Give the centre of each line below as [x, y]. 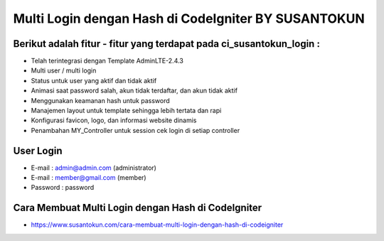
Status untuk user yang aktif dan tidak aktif [94, 80]
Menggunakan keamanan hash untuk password [100, 100]
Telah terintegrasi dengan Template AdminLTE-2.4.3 [107, 61]
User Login [38, 150]
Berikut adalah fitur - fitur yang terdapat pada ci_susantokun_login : [166, 44]
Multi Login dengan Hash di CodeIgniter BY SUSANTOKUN [189, 18]
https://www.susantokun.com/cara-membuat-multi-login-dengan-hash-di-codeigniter [157, 225]
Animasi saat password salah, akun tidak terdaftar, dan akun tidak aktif [134, 91]
